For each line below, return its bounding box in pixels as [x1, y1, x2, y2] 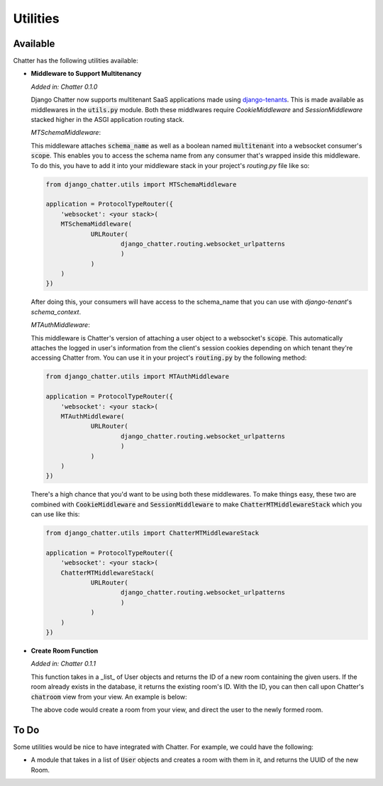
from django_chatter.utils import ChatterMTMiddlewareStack [45, 529, 260, 537]
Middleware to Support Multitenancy [30, 70, 142, 78]
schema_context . [30, 307, 82, 316]
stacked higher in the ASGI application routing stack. [30, 116, 184, 124]
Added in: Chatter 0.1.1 [30, 660, 96, 668]
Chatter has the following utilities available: [13, 57, 138, 65]
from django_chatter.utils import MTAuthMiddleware [45, 372, 230, 381]
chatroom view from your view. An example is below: [30, 692, 187, 701]
